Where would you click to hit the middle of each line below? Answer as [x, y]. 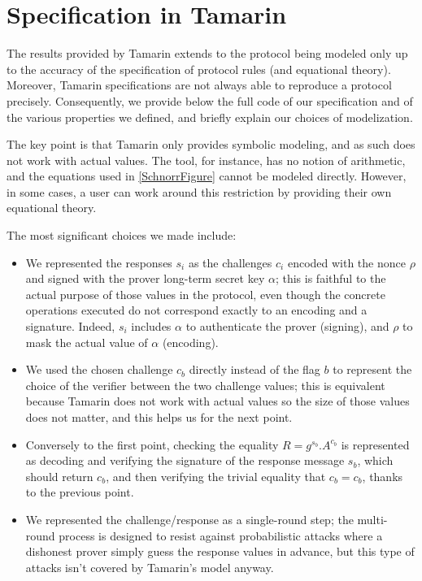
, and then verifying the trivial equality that [216, 476]
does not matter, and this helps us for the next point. [159, 417]
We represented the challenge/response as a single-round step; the [189, 519]
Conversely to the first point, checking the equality [152, 444]
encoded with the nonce [346, 262]
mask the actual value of [87, 342]
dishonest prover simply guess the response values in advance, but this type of [220, 551]
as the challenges [230, 262]
